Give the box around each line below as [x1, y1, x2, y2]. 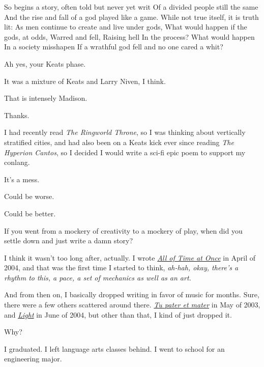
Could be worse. [4, 191, 54, 202]
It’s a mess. [4, 174, 40, 184]
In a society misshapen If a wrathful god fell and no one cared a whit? [4, 41, 223, 52]
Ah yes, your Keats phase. [4, 58, 86, 69]
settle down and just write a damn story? [4, 235, 133, 246]
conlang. [4, 157, 30, 167]
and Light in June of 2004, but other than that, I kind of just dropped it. [4, 309, 232, 320]
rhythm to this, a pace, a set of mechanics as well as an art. [4, 272, 191, 283]
